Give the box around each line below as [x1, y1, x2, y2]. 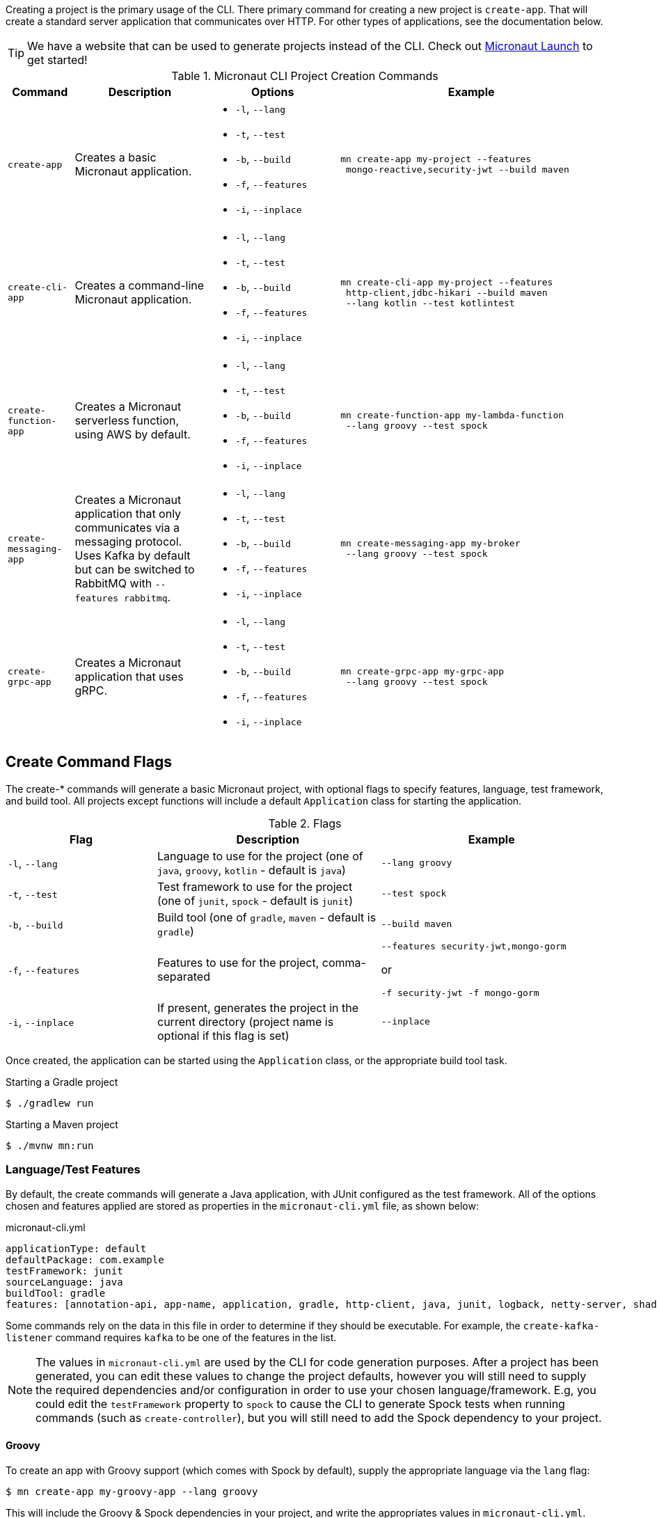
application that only [74, 507, 182, 521]
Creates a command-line [74, 278, 205, 292]
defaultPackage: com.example [6, 1254, 164, 1265]
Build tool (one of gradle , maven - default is [157, 910, 377, 924]
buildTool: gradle [6, 1287, 106, 1299]
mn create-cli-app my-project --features [340, 276, 553, 287]
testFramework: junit [6, 1265, 123, 1276]
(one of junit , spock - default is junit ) [157, 893, 354, 908]
